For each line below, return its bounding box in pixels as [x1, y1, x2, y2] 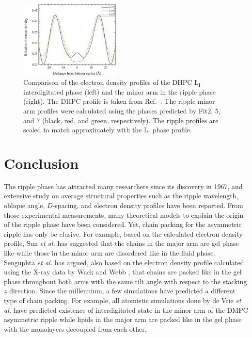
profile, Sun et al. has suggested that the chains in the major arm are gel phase [4, 238, 239, 248]
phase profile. [152, 125, 192, 135]
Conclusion [4, 153, 79, 173]
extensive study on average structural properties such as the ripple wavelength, [4, 191, 238, 201]
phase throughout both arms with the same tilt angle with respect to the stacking [4, 276, 247, 286]
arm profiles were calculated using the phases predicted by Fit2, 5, [23, 105, 220, 115]
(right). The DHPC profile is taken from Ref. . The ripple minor [23, 96, 215, 106]
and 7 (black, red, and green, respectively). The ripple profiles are [23, 115, 219, 125]
